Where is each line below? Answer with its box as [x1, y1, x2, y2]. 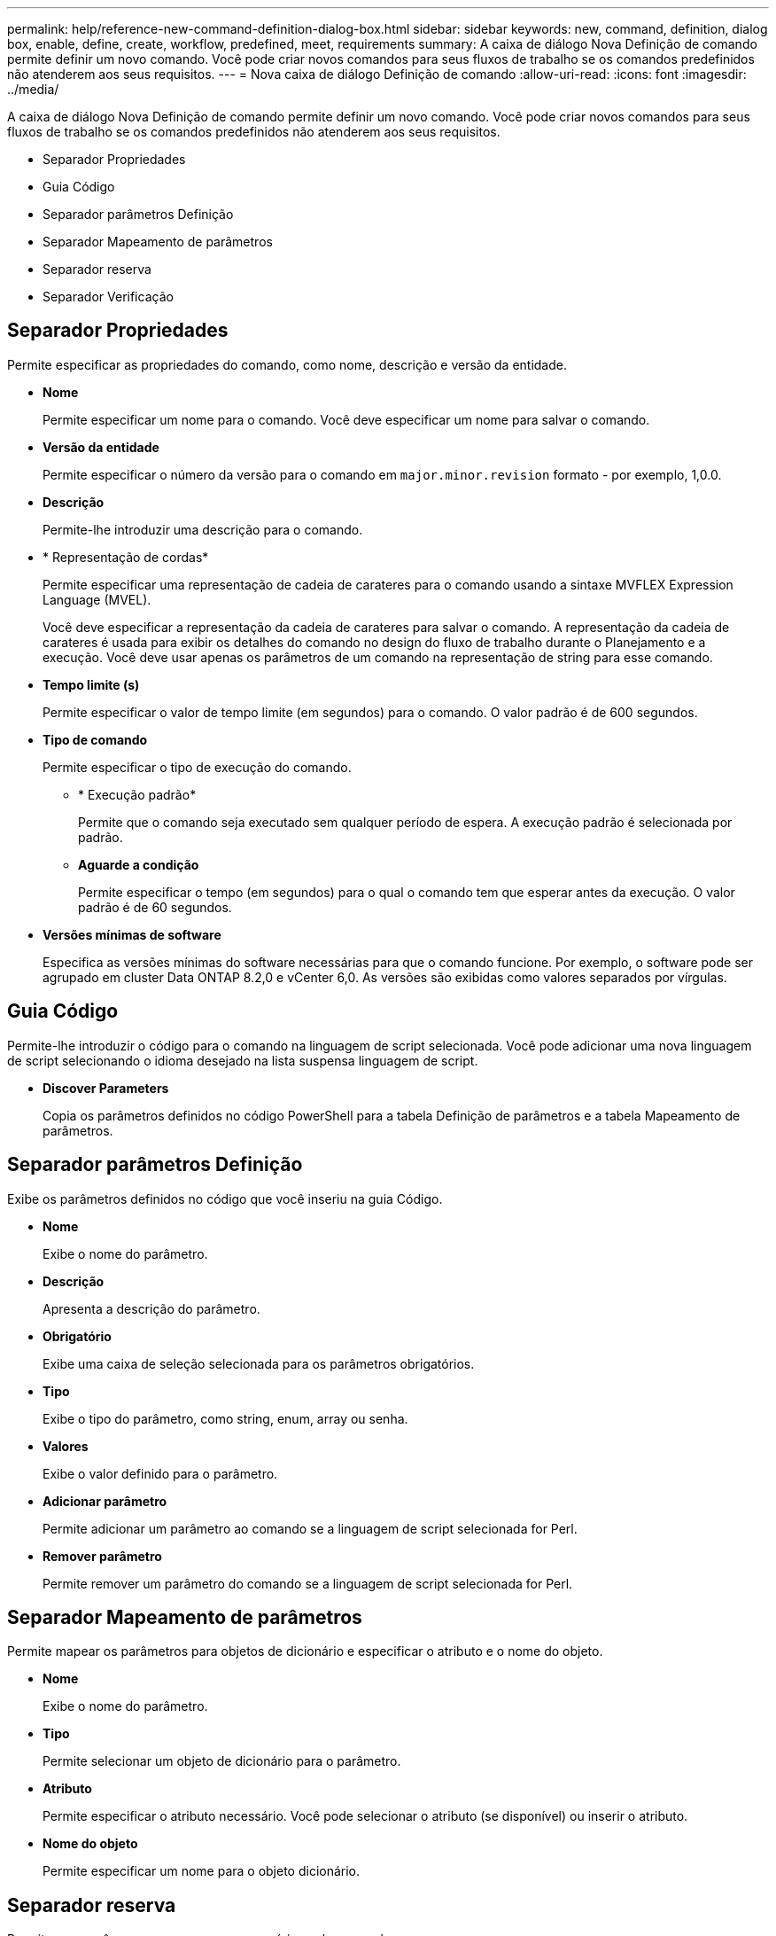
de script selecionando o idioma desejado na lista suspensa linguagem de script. [7, 1052, 478, 1068]
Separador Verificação [43, 289, 174, 304]
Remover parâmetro [43, 1548, 162, 1564]
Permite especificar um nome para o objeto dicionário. [43, 1863, 361, 1879]
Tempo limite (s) [43, 676, 140, 692]
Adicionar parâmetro [43, 1493, 167, 1509]
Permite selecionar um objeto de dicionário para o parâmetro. [43, 1753, 401, 1769]
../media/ [7, 82, 59, 97]
